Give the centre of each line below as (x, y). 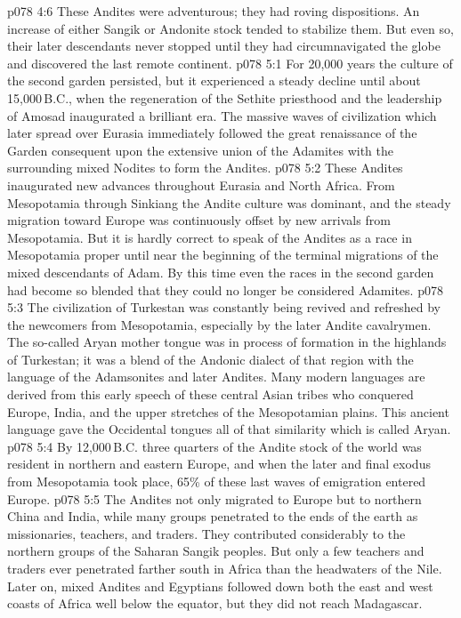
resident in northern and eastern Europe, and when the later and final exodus (219, 464)
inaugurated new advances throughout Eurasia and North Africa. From (201, 185)
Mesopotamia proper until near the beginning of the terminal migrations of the (223, 255)
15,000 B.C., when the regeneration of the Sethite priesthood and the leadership (225, 97)
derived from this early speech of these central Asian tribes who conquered (210, 394)
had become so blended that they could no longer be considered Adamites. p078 (225, 289)
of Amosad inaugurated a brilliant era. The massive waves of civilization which (222, 115)
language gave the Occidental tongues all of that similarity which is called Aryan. (229, 429)
